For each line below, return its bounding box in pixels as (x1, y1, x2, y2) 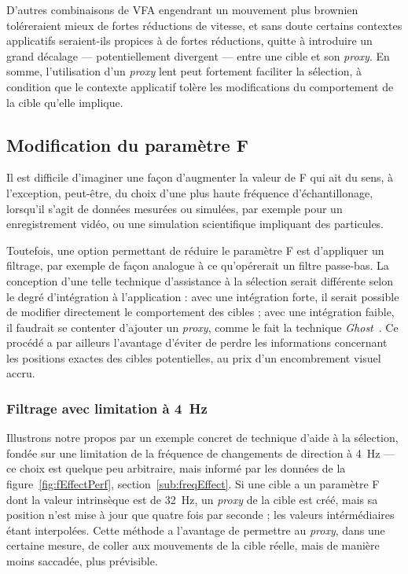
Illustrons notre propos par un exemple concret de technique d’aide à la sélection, (6, 429, 399, 446)
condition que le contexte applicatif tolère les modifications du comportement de (6, 78, 394, 94)
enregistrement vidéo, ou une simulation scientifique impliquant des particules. (6, 215, 384, 232)
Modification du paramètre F (6, 132, 248, 156)
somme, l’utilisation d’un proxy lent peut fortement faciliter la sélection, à (6, 63, 362, 79)
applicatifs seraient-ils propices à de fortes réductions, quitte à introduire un (6, 32, 373, 49)
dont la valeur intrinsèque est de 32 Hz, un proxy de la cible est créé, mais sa (6, 491, 378, 507)
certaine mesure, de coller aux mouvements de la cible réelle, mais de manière (6, 537, 380, 554)
